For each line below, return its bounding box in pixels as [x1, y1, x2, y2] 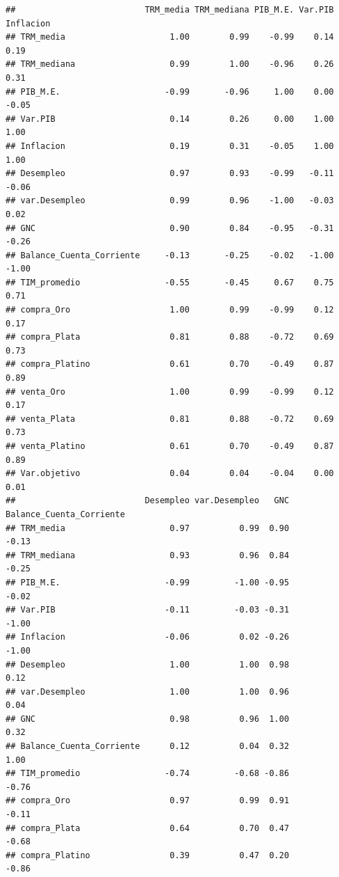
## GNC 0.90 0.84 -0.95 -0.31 [6, 223, 334, 233]
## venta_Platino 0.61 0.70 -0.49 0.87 [6, 441, 334, 451]
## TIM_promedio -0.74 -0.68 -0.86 [6, 768, 290, 779]
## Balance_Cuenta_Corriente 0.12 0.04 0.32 [6, 741, 290, 752]
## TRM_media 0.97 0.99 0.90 [6, 523, 290, 533]
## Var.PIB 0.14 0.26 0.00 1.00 [6, 113, 334, 124]
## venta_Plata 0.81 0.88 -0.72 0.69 [6, 413, 334, 424]
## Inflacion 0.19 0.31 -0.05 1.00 [6, 141, 334, 151]
